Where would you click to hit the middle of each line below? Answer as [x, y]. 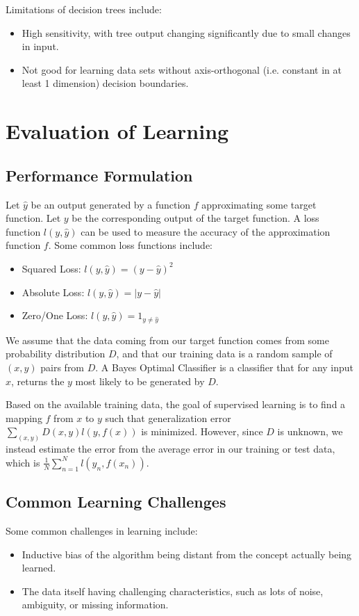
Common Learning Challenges [116, 502]
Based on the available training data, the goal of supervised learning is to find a [176, 404]
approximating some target [259, 204]
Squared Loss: [51, 268]
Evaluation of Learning [117, 131]
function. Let [33, 218]
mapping [24, 418]
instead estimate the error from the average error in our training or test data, [170, 449]
